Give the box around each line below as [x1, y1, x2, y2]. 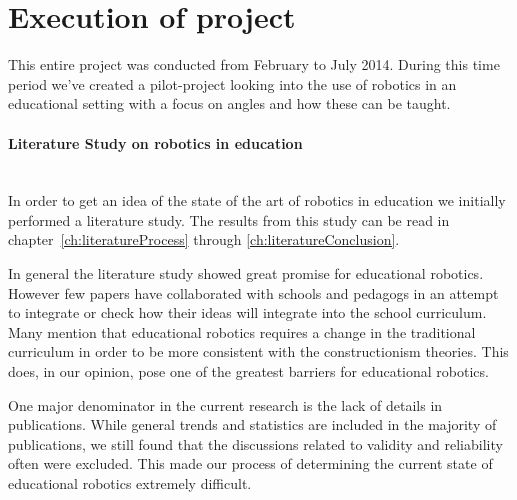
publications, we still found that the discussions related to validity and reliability [8, 433, 503, 454]
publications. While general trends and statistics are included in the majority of [8, 414, 497, 435]
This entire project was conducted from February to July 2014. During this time [8, 54, 500, 75]
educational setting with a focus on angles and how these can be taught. [8, 93, 451, 114]
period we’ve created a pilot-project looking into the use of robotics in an [8, 73, 457, 94]
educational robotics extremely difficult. [8, 473, 252, 494]
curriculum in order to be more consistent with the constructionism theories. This [8, 341, 509, 362]
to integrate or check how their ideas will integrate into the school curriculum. [8, 302, 487, 323]
